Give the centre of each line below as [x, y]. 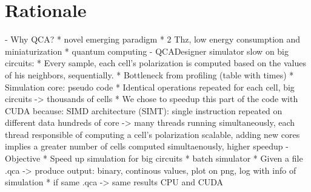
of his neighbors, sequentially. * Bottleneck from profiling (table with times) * [149, 74]
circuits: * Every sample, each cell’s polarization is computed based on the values [155, 63]
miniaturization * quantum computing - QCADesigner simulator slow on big [147, 51]
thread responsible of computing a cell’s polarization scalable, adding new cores [152, 134]
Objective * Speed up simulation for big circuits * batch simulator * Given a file [154, 158]
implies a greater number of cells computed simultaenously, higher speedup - [147, 146]
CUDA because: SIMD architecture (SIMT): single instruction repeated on [144, 110]
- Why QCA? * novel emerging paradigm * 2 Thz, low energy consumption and [153, 39]
